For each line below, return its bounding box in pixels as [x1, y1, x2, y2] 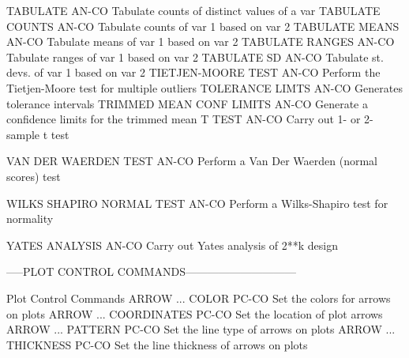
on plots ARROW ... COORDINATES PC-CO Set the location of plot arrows [6, 305, 383, 322]
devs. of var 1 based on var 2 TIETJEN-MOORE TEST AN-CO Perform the [6, 64, 381, 81]
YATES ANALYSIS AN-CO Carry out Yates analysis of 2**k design [6, 236, 339, 253]
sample [6, 126, 40, 142]
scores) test [6, 168, 61, 184]
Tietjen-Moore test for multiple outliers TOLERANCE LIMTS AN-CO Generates [6, 79, 403, 96]
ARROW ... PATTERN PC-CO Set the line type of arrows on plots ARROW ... [6, 321, 396, 337]
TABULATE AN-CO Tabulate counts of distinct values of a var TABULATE [6, 2, 381, 18]
